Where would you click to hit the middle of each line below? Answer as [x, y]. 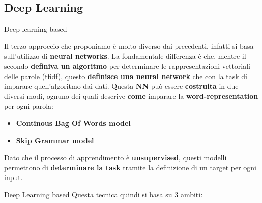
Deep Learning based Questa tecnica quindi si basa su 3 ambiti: [104, 194]
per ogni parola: [29, 106]
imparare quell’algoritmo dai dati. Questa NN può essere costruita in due [121, 86]
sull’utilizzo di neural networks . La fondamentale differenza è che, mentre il [125, 56]
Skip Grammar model [55, 140]
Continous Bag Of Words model [73, 123]
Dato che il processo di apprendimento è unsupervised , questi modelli [115, 157]
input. [13, 177]
